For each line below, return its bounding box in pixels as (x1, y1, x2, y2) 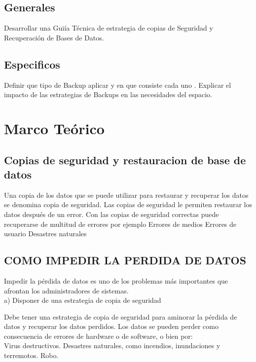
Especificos (4, 56, 60, 72)
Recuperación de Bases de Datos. (4, 32, 104, 42)
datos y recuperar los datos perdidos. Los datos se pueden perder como (4, 321, 219, 331)
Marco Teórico (4, 118, 105, 138)
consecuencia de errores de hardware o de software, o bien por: (4, 330, 193, 341)
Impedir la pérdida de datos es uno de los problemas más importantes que (4, 275, 228, 286)
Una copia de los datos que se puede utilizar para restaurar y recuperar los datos (4, 189, 249, 200)
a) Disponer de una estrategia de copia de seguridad (4, 295, 161, 305)
